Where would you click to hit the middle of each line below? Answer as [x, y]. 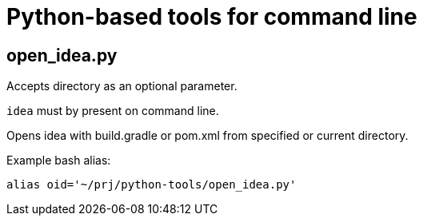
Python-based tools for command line [212, 17]
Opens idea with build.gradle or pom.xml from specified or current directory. [208, 136]
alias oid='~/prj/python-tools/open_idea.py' [152, 185]
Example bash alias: [59, 161]
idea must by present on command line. [113, 111]
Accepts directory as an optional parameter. [122, 86]
